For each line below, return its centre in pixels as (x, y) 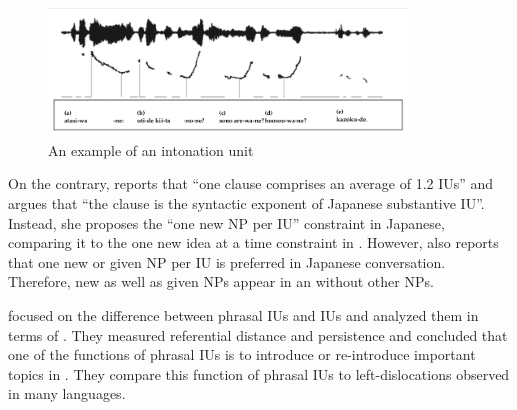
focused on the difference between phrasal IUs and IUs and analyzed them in (243, 315)
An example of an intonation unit (151, 149)
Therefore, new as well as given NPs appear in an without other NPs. (221, 281)
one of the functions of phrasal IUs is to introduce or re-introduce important (242, 354)
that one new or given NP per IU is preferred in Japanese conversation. (227, 261)
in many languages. (67, 393)
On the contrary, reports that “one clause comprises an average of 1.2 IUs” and (251, 183)
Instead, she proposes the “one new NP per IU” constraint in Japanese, (226, 222)
